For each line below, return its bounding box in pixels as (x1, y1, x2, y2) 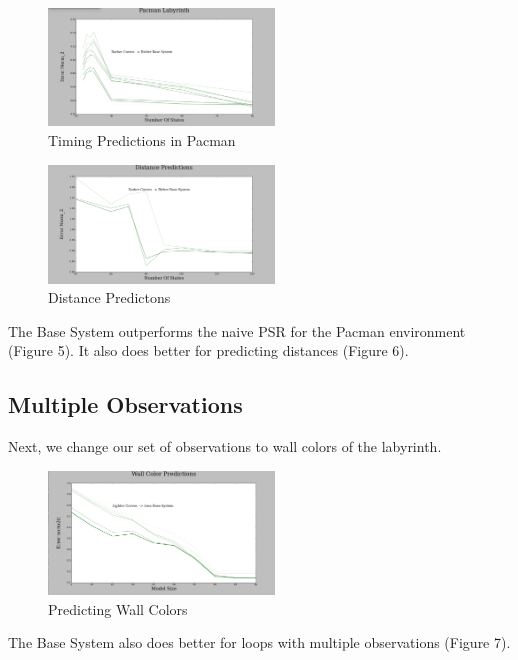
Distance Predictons (48, 287, 171, 308)
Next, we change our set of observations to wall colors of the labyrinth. (8, 436, 442, 457)
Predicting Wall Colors (48, 598, 188, 619)
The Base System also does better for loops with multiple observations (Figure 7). (8, 632, 511, 653)
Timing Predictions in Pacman (48, 130, 236, 151)
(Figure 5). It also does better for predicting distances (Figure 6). (8, 340, 409, 361)
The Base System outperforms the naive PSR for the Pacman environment (8, 320, 466, 341)
